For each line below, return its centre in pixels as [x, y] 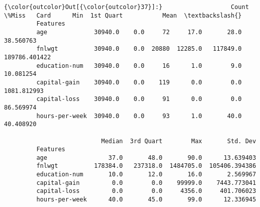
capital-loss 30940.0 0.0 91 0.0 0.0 [139, 99]
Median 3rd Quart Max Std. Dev [179, 141]
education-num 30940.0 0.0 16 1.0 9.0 [139, 66]
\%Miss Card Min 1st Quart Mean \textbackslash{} [123, 15]
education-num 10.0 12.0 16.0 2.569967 [146, 175]
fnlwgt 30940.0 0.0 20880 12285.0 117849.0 [139, 49]
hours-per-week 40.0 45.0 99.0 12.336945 [146, 200]
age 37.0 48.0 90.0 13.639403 [146, 158]
